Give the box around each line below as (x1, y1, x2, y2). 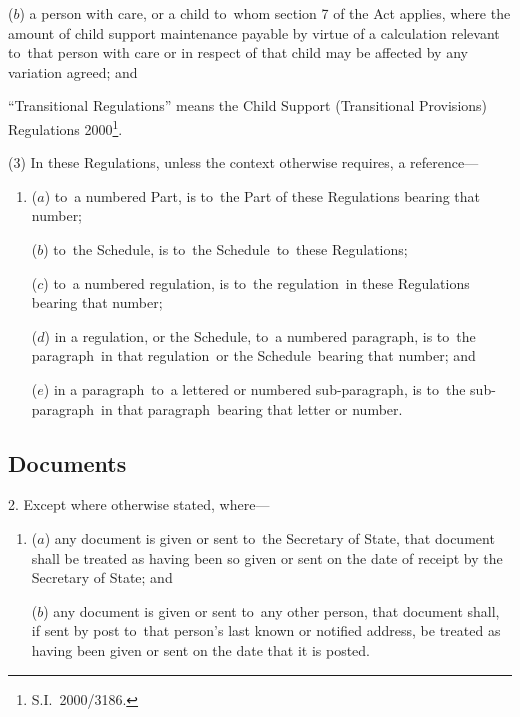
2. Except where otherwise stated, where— (8, 494, 270, 515)
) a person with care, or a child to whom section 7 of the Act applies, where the (19, 3, 511, 23)
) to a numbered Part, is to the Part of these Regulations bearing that (44, 185, 481, 206)
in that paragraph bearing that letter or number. (101, 398, 403, 419)
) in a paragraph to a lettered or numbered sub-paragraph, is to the (43, 378, 466, 399)
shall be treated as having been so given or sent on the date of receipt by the (31, 547, 503, 568)
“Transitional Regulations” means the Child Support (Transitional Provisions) (8, 95, 488, 116)
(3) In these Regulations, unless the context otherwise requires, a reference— (8, 152, 479, 173)
